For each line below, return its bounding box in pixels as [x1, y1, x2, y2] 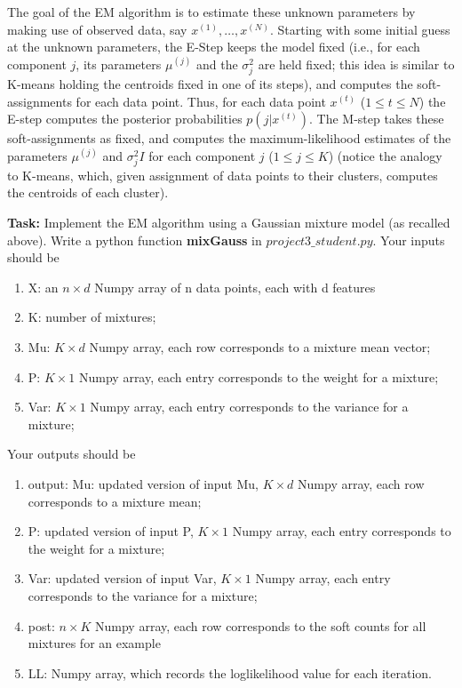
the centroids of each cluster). [7, 183, 169, 202]
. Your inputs [372, 230, 445, 249]
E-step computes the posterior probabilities [7, 109, 243, 128]
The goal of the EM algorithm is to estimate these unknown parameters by [7, 3, 416, 20]
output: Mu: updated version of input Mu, [28, 475, 259, 492]
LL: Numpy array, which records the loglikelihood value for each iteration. [28, 663, 432, 682]
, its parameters [76, 54, 162, 73]
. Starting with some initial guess [269, 20, 450, 38]
